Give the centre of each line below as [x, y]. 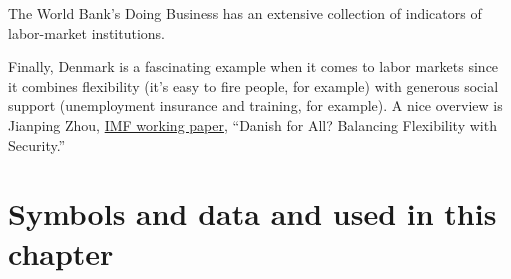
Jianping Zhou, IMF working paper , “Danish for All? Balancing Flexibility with [252, 124]
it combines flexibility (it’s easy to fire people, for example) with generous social [253, 85]
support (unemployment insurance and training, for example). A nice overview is [255, 105]
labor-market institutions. [86, 32]
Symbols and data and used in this [252, 213]
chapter [61, 252]
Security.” [37, 144]
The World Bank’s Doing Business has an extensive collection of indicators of [245, 13]
